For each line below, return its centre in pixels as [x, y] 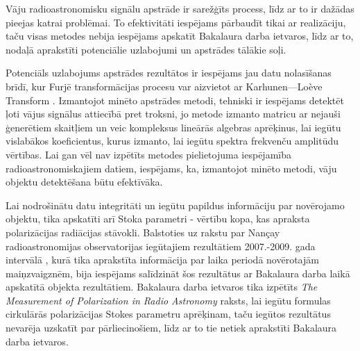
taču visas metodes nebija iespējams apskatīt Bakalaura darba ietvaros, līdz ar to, [180, 36]
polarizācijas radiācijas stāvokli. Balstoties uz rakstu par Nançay [143, 232]
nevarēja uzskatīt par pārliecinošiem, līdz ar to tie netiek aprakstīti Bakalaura [171, 328]
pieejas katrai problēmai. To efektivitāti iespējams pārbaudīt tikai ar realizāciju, [176, 22]
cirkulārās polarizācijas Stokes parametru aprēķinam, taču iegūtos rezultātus [168, 314]
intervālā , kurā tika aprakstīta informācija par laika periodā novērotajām [162, 260]
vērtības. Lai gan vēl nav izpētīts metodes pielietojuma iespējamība [148, 154]
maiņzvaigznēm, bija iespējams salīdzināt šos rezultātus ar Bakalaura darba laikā [178, 273]
